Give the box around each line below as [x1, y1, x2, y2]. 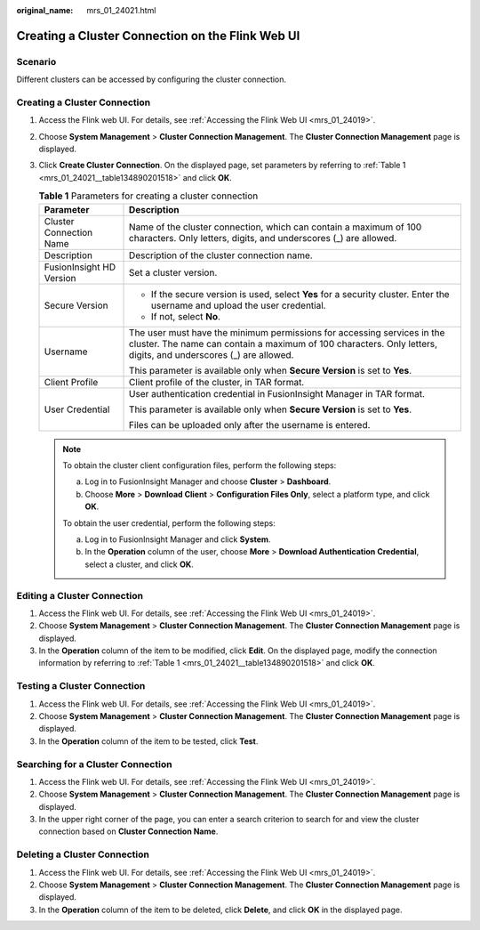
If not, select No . [151, 310, 221, 322]
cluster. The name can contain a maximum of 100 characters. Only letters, [129, 337, 438, 350]
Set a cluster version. [129, 266, 218, 279]
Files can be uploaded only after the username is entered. [129, 418, 371, 431]
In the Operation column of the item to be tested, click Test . [38, 735, 259, 747]
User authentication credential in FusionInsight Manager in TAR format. [129, 387, 426, 400]
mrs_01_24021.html [86, 5, 156, 15]
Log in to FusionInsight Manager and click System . [84, 534, 271, 545]
